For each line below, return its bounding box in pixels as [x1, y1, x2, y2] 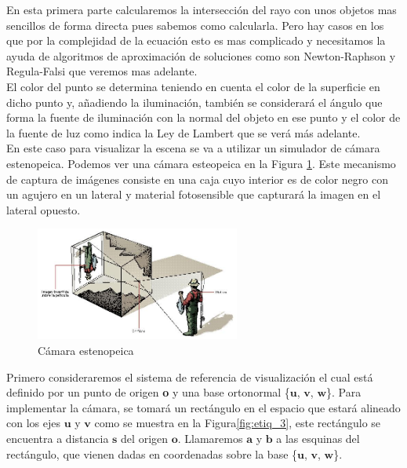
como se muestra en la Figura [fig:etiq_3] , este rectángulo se [94, 415, 381, 431]
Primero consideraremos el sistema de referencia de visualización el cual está [6, 368, 373, 385]
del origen [121, 430, 169, 446]
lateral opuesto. [6, 201, 81, 218]
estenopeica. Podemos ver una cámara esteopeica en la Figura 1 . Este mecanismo [6, 155, 396, 171]
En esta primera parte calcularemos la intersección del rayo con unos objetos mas [6, 2, 397, 17]
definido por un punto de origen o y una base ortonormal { [6, 384, 290, 400]
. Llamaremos [177, 430, 243, 446]
